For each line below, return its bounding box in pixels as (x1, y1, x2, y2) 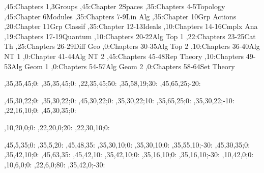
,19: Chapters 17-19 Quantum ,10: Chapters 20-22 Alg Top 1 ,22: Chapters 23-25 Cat (4, 31, 256, 41)
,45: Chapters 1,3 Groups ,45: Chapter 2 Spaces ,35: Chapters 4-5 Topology (4, 1, 225, 11)
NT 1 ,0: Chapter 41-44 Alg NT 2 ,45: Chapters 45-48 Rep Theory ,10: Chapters (4, 50, 244, 61)
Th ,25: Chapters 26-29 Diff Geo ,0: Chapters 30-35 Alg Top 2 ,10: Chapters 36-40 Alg (4, 41, 260, 51)
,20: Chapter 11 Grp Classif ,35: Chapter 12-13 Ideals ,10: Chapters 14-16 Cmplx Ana (4, 21, 258, 32)
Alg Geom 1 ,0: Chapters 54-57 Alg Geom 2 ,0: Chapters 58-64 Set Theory (11, 61, 235, 71)
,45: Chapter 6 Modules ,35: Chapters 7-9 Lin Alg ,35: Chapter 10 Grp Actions (4, 11, 237, 21)
